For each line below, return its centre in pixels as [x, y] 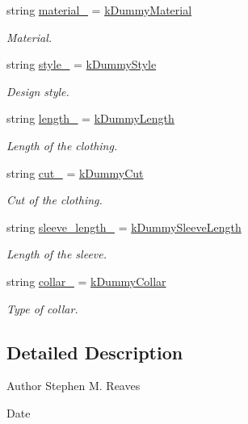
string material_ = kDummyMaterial [99, 10]
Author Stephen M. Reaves [74, 386]
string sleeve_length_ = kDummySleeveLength [124, 227]
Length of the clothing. [62, 145]
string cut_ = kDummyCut [75, 172]
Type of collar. [42, 308]
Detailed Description [95, 352]
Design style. [38, 91]
